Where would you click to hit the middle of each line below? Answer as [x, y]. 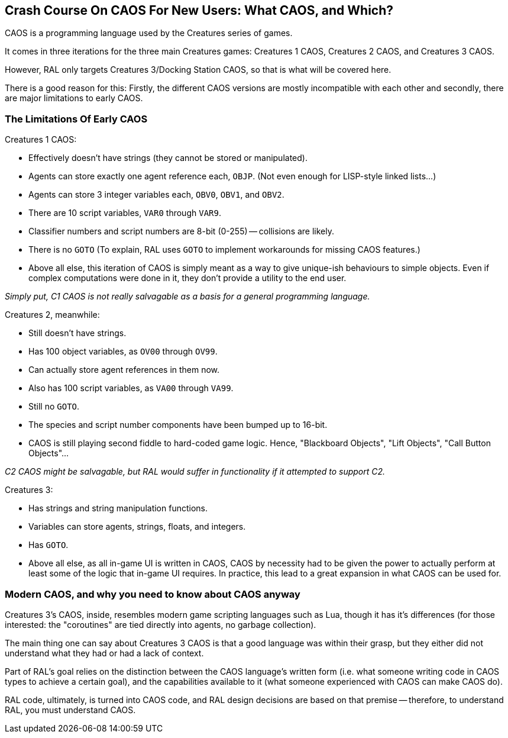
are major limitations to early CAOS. [74, 98]
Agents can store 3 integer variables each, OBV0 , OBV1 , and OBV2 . [156, 195]
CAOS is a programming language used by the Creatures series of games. [149, 33]
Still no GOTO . [54, 407]
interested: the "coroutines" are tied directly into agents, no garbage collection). [161, 624]
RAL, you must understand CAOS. [70, 710]
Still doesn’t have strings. [77, 333]
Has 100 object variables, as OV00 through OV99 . [123, 352]
